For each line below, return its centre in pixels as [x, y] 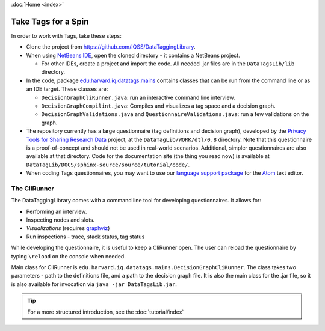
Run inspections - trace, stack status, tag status [85, 237]
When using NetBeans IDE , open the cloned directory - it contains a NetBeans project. [133, 55]
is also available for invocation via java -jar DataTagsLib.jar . [94, 284]
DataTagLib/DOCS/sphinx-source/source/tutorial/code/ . [108, 165]
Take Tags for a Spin [50, 21]
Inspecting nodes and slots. [60, 220]
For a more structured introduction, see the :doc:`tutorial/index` [106, 312]
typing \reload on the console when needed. [68, 256]
